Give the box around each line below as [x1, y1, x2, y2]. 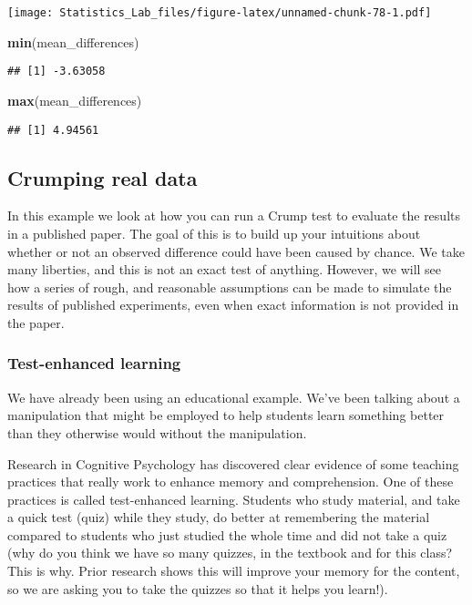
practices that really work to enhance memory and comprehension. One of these [7, 472, 454, 491]
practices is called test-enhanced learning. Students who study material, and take [7, 489, 460, 508]
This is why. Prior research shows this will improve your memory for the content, [7, 561, 460, 580]
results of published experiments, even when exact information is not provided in [7, 295, 459, 314]
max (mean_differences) [7, 90, 142, 109]
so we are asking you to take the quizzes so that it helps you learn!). [7, 579, 388, 598]
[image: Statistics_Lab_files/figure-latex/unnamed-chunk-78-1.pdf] [7, 6, 432, 19]
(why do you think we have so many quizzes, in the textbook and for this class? [7, 543, 453, 562]
